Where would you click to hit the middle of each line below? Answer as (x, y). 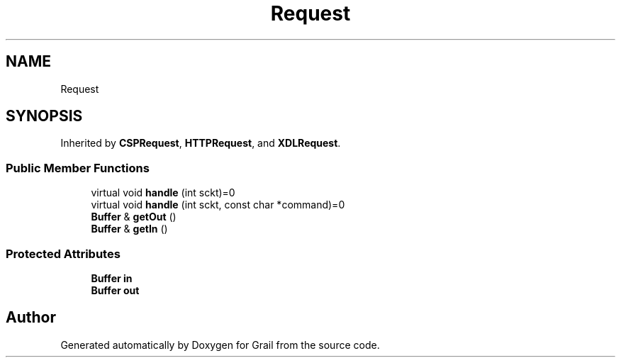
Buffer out (115, 290)
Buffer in (112, 278)
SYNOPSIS (44, 116)
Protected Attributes (63, 253)
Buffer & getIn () (129, 229)
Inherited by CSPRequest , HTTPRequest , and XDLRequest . (201, 143)
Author (31, 318)
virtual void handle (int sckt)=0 (163, 193)
